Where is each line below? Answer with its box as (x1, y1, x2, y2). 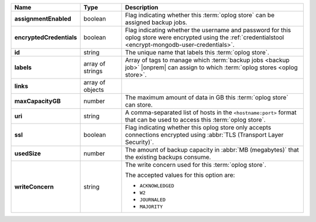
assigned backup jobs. (125, 18, 187, 26)
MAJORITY (139, 204, 163, 210)
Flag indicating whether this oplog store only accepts (125, 124, 272, 131)
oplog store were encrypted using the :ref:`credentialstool (125, 33, 284, 41)
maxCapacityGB (14, 97, 61, 105)
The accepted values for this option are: (125, 171, 235, 179)
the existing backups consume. (125, 153, 211, 161)
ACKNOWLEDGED (139, 183, 175, 189)
